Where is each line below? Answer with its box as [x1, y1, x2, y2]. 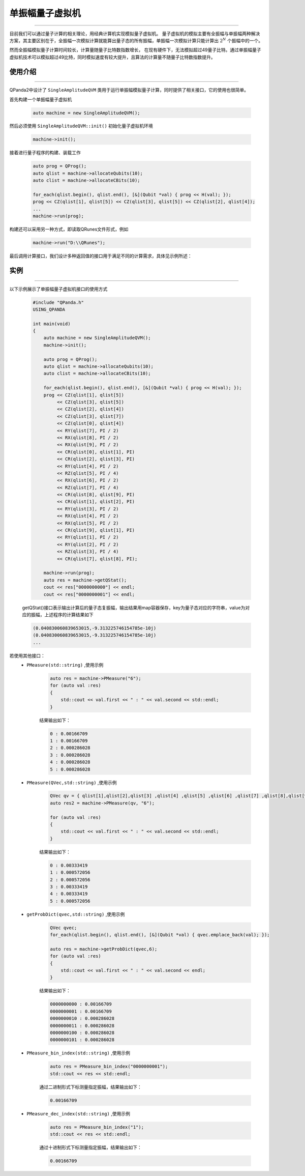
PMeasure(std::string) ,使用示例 [26, 662, 104, 668]
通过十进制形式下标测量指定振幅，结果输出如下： [39, 1144, 142, 1151]
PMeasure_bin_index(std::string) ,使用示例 [26, 1050, 131, 1056]
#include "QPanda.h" [33, 299, 84, 305]
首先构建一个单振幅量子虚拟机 [9, 96, 72, 102]
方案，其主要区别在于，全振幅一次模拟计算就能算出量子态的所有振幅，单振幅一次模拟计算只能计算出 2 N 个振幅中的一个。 [9, 37, 263, 43]
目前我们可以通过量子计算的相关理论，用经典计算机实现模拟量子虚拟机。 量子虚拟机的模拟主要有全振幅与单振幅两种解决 [9, 31, 260, 37]
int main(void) [33, 321, 71, 327]
